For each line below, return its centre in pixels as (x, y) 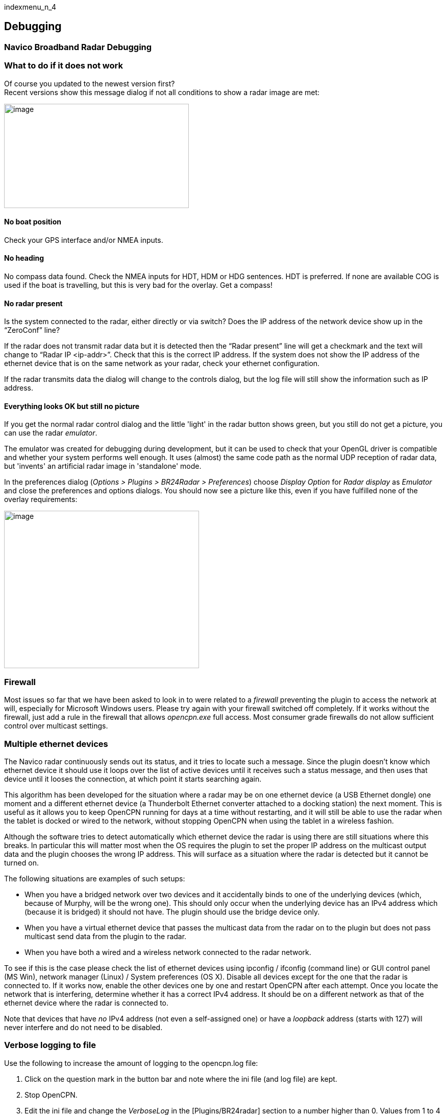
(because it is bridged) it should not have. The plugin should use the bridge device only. (172, 912)
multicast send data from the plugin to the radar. (106, 936)
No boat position (33, 222)
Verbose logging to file (50, 1045)
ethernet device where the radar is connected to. (86, 1003)
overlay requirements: (41, 499)
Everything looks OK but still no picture (72, 406)
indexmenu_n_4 (30, 7)
